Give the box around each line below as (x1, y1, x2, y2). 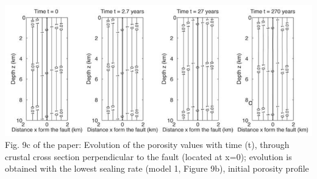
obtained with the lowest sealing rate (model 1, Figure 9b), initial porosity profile (5, 162, 309, 175)
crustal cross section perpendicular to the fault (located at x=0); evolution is (5, 150, 292, 163)
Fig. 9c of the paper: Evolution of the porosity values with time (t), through (5, 138, 290, 151)
